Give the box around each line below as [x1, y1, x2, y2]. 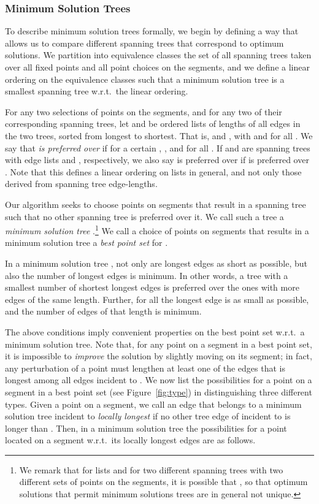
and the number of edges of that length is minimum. [5, 305, 202, 318]
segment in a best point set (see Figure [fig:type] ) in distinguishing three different [5, 385, 312, 398]
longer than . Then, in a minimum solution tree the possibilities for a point [5, 421, 287, 434]
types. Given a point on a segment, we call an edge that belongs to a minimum [5, 397, 302, 410]
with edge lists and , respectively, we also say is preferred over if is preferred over [5, 153, 309, 166]
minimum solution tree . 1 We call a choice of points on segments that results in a [5, 223, 309, 237]
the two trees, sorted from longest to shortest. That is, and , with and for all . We [5, 129, 313, 142]
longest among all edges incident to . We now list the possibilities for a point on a [5, 373, 312, 386]
